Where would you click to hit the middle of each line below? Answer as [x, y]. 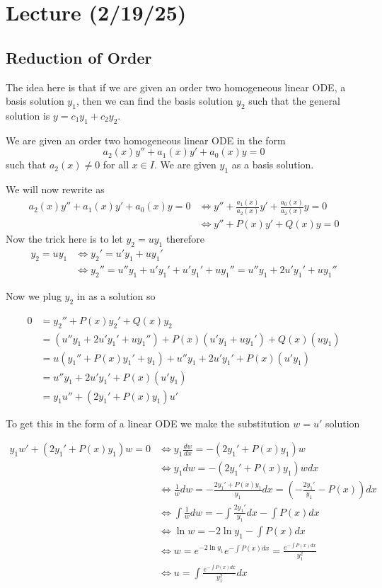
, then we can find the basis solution [155, 101]
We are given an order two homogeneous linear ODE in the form [146, 140]
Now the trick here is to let [64, 239]
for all [116, 165]
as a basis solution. [273, 165]
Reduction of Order [79, 57]
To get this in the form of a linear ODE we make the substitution [148, 423]
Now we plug [34, 295]
